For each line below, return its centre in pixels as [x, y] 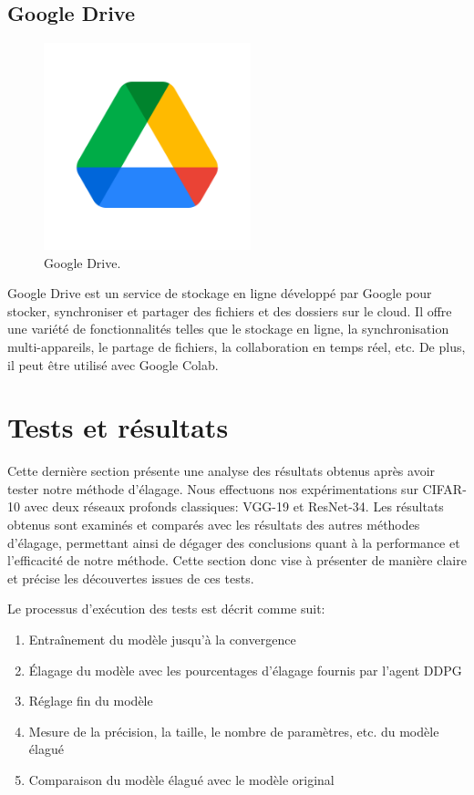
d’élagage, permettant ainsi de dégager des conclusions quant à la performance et [234, 542]
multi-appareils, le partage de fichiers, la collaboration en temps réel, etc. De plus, [237, 346]
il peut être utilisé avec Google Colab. [113, 364]
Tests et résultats [118, 427]
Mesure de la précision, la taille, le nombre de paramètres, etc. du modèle [234, 731]
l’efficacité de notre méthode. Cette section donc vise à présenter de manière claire [237, 560]
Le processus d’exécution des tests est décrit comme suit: [166, 609]
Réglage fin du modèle [91, 701]
